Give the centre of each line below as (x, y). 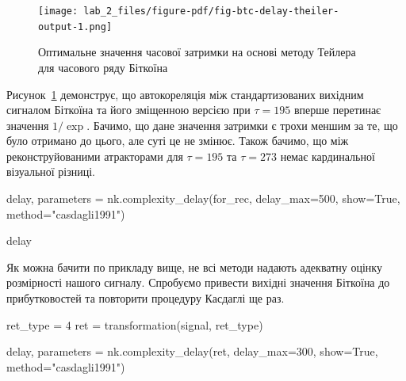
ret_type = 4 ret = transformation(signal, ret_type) (135, 324)
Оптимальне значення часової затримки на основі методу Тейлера (197, 52)
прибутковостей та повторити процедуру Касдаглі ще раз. (146, 298)
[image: (58, 11)
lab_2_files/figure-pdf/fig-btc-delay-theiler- (211, 11)
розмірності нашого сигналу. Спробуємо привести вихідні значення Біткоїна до (198, 282)
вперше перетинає (337, 110)
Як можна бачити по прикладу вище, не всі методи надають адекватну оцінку (194, 267)
